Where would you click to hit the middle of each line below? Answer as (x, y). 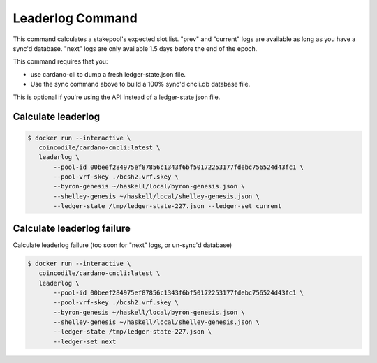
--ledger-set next (85, 341)
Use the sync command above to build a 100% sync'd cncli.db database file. (140, 84)
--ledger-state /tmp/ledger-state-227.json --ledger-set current (168, 206)
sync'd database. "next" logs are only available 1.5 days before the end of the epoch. (135, 48)
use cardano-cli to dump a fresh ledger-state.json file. (108, 74)
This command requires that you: (60, 61)
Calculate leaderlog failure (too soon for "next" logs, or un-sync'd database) (123, 245)
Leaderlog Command (75, 18)
